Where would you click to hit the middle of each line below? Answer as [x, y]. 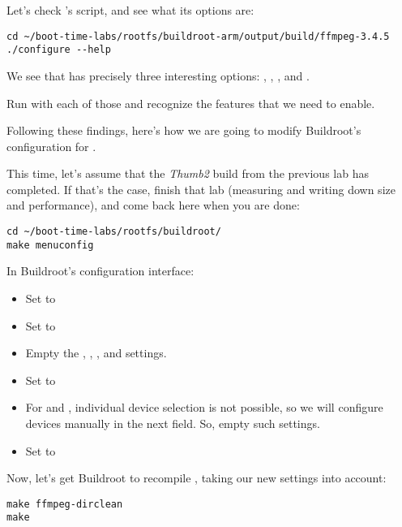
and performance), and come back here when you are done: [153, 205]
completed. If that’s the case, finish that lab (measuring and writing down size [201, 189]
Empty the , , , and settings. [96, 353]
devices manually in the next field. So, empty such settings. [173, 423]
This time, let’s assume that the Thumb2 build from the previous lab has [188, 173]
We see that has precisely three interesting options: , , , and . [158, 75]
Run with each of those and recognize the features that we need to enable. [191, 103]
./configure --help [59, 50]
